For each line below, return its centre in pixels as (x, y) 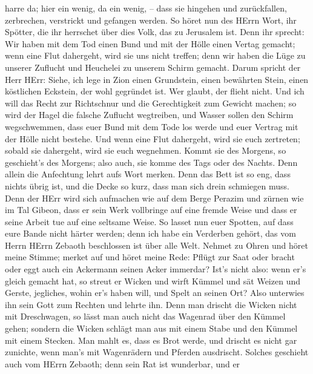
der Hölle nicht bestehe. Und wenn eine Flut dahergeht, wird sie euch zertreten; (153, 138)
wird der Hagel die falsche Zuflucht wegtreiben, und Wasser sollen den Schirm (149, 115)
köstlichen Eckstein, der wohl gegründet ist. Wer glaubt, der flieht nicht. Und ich (155, 91)
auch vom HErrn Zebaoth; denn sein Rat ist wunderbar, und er (123, 363)
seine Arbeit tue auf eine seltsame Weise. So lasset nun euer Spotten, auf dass (149, 221)
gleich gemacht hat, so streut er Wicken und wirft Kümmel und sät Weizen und (153, 280)
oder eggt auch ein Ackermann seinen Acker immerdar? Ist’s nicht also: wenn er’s (156, 269)
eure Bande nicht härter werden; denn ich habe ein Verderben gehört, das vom (150, 233)
